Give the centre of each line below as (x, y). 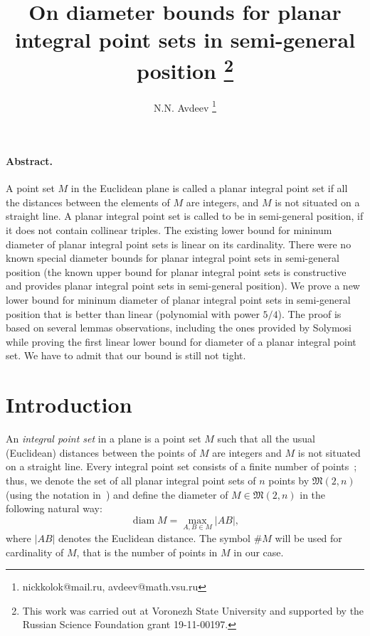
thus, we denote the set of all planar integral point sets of (131, 480)
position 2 (185, 69)
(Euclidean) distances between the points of (101, 452)
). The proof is (310, 313)
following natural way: (54, 508)
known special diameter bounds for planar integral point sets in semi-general (173, 258)
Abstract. (30, 161)
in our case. (259, 552)
